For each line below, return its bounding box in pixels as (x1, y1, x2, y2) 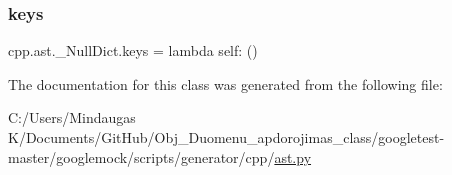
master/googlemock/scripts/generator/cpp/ (8, 146, 275, 167)
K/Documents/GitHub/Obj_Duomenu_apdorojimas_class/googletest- (8, 127, 445, 147)
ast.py (274, 146, 312, 167)
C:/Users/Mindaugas (8, 107, 136, 128)
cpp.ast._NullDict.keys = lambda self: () (8, 40, 258, 61)
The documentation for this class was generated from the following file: (8, 73, 443, 94)
